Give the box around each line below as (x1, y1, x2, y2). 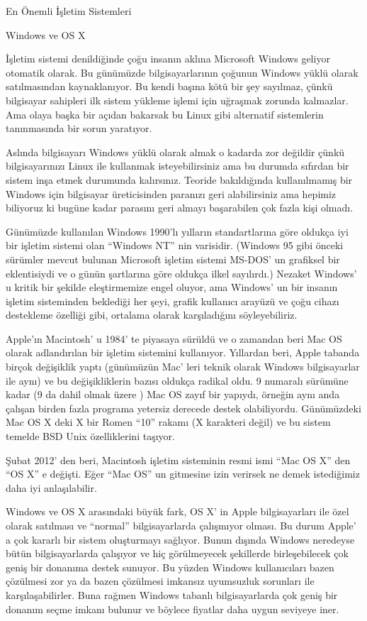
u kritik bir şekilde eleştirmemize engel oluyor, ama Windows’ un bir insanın (6, 280, 338, 295)
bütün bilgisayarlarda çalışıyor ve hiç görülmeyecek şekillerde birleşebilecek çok (6, 546, 349, 561)
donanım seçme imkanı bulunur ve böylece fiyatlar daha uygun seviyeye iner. (6, 601, 339, 616)
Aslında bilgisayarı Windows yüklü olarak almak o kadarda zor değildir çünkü (6, 144, 345, 159)
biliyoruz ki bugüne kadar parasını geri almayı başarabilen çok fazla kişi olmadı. (6, 200, 354, 215)
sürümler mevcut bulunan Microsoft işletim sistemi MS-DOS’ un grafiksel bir (6, 251, 340, 266)
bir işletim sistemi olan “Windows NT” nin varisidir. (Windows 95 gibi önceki (6, 238, 344, 253)
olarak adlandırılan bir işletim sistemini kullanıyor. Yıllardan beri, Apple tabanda (6, 345, 360, 360)
